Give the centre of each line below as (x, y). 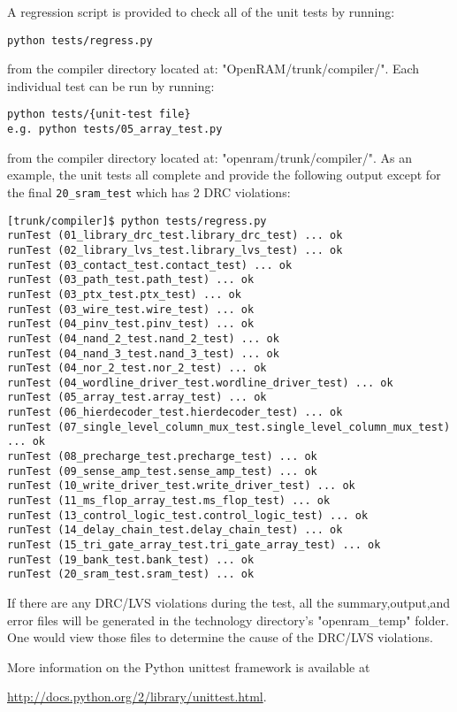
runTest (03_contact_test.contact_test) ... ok (150, 265)
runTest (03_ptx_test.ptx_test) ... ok (124, 294)
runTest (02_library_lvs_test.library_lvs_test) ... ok (175, 250)
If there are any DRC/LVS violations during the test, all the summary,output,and (229, 602)
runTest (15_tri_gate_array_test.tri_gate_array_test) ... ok (194, 545)
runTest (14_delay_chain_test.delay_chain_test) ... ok (175, 530)
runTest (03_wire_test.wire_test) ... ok (131, 309)
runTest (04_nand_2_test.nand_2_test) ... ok (143, 338)
